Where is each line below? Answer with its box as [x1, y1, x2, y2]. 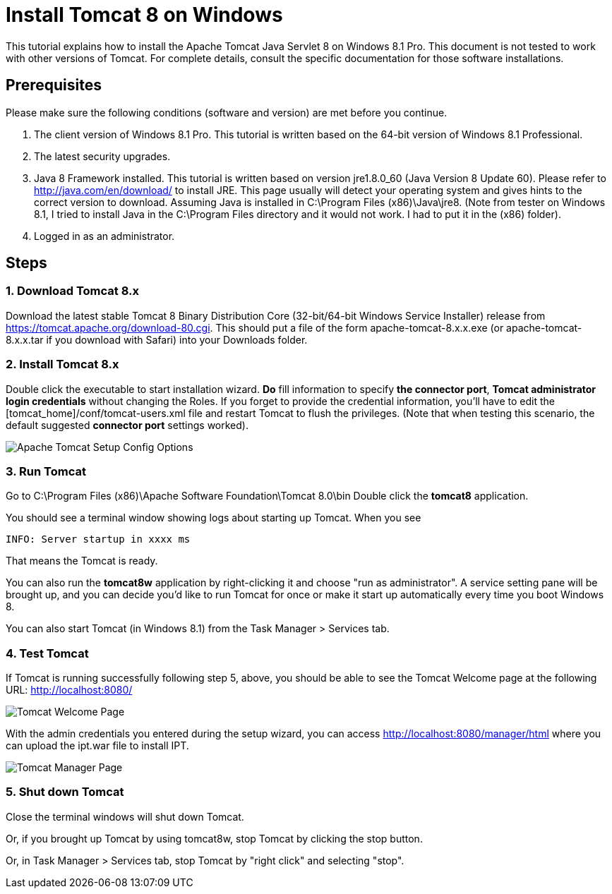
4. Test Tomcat [6, 646, 89, 660]
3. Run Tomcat [6, 464, 86, 478]
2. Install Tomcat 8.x [6, 357, 119, 372]
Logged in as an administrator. [34, 229, 175, 242]
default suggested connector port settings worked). [6, 418, 248, 431]
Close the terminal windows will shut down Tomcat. [6, 810, 244, 823]
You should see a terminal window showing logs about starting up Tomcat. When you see [6, 512, 421, 524]
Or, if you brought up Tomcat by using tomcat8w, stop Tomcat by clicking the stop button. [6, 832, 423, 845]
